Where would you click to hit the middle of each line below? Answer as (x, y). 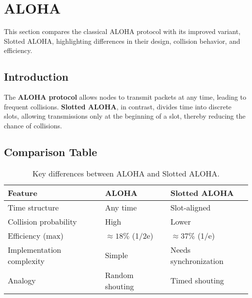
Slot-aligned (190, 207)
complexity (26, 261)
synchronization (197, 261)
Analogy (22, 280)
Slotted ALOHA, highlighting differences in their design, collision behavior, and (122, 41)
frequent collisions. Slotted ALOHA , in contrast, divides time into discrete (118, 106)
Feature (23, 193)
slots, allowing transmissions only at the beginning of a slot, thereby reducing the (125, 116)
